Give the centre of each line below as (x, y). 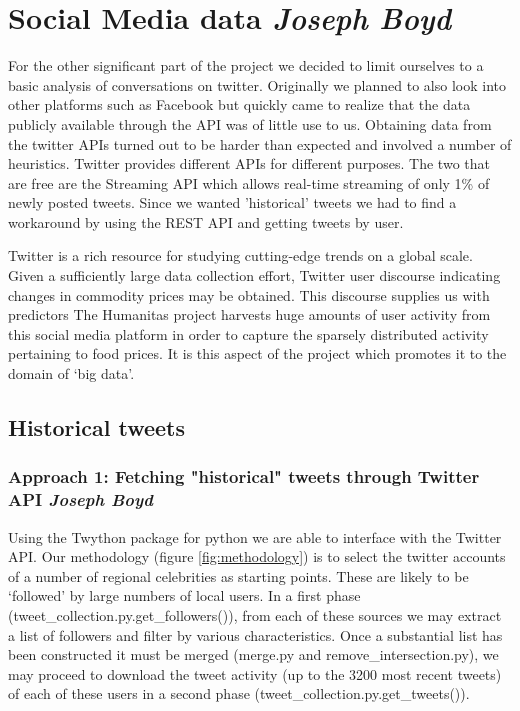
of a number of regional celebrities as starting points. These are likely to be (238, 575)
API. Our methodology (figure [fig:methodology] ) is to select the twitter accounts (257, 556)
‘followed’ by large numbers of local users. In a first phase (184, 595)
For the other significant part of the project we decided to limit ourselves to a (246, 65)
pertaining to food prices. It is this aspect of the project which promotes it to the (257, 353)
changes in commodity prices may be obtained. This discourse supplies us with (249, 294)
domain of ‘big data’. (71, 373)
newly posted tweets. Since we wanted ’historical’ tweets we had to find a (232, 202)
